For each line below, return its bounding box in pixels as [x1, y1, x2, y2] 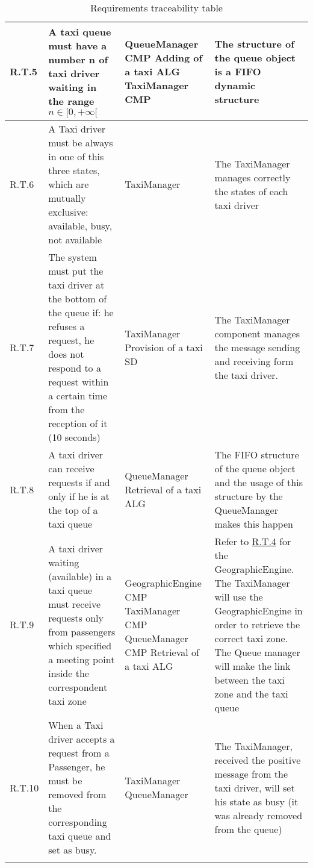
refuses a [48, 319, 85, 333]
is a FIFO [214, 64, 261, 78]
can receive [48, 461, 95, 475]
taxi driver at [48, 278, 105, 292]
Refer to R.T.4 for [214, 534, 291, 548]
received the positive [214, 752, 301, 767]
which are [48, 177, 89, 191]
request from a [48, 746, 110, 760]
